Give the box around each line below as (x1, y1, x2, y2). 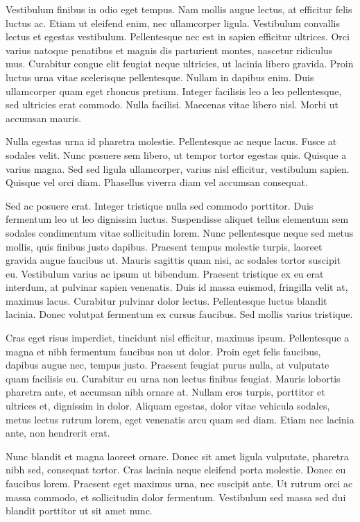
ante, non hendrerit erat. (6, 426, 110, 440)
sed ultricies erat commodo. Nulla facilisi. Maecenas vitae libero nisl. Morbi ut (6, 97, 339, 112)
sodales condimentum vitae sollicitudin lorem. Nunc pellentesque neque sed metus (6, 225, 354, 239)
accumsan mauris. (6, 110, 82, 125)
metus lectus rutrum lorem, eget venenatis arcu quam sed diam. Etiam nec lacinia (6, 412, 354, 426)
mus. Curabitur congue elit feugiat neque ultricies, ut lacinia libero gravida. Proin (6, 56, 354, 71)
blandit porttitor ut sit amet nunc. (6, 503, 153, 518)
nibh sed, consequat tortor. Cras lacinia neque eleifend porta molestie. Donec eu (6, 462, 346, 477)
